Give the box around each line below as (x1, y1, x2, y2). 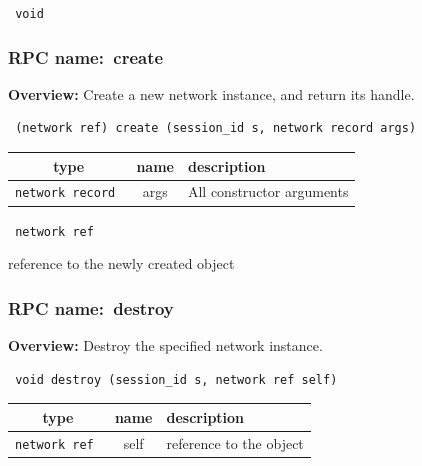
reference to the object (166, 432, 304, 453)
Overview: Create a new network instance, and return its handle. (8, 83, 415, 104)
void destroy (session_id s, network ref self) (15, 372, 338, 387)
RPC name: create (8, 44, 164, 69)
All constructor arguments (187, 181, 349, 202)
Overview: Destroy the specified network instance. (8, 335, 323, 356)
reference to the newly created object (8, 253, 235, 274)
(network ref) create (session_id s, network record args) (15, 121, 417, 136)
